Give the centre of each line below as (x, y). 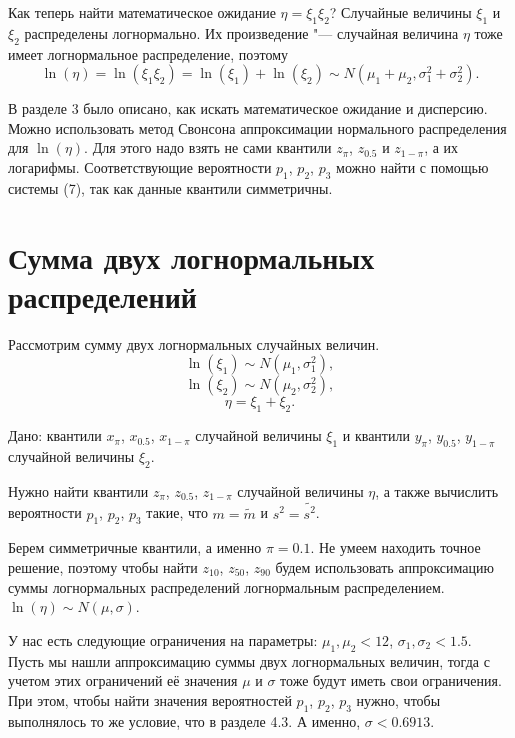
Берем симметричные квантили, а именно (135, 547)
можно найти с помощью (412, 166)
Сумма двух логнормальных (191, 256)
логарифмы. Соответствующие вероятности (140, 166)
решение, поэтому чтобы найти (103, 566)
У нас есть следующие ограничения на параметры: (163, 639)
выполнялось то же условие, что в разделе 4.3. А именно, (184, 720)
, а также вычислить (437, 490)
